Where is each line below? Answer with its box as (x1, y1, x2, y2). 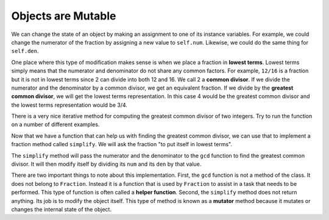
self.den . (11, 48, 39, 55)
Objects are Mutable (11, 9, 116, 23)
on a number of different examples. (11, 121, 100, 128)
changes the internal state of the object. (11, 205, 112, 213)
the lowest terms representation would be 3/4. (11, 101, 128, 108)
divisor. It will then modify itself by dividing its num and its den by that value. (11, 160, 202, 168)
